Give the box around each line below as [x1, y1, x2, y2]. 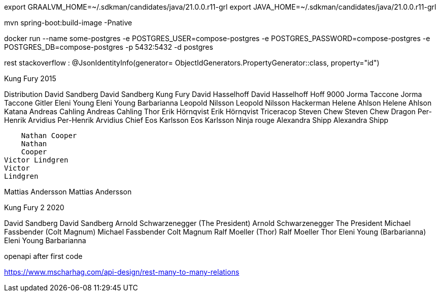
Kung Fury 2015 [4, 74, 56, 83]
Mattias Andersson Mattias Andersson [4, 187, 132, 196]
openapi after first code [4, 252, 83, 260]
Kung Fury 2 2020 [4, 203, 64, 212]
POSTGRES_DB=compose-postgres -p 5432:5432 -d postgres [4, 43, 213, 51]
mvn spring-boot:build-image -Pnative [4, 18, 132, 27]
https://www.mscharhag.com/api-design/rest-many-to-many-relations [4, 268, 240, 276]
